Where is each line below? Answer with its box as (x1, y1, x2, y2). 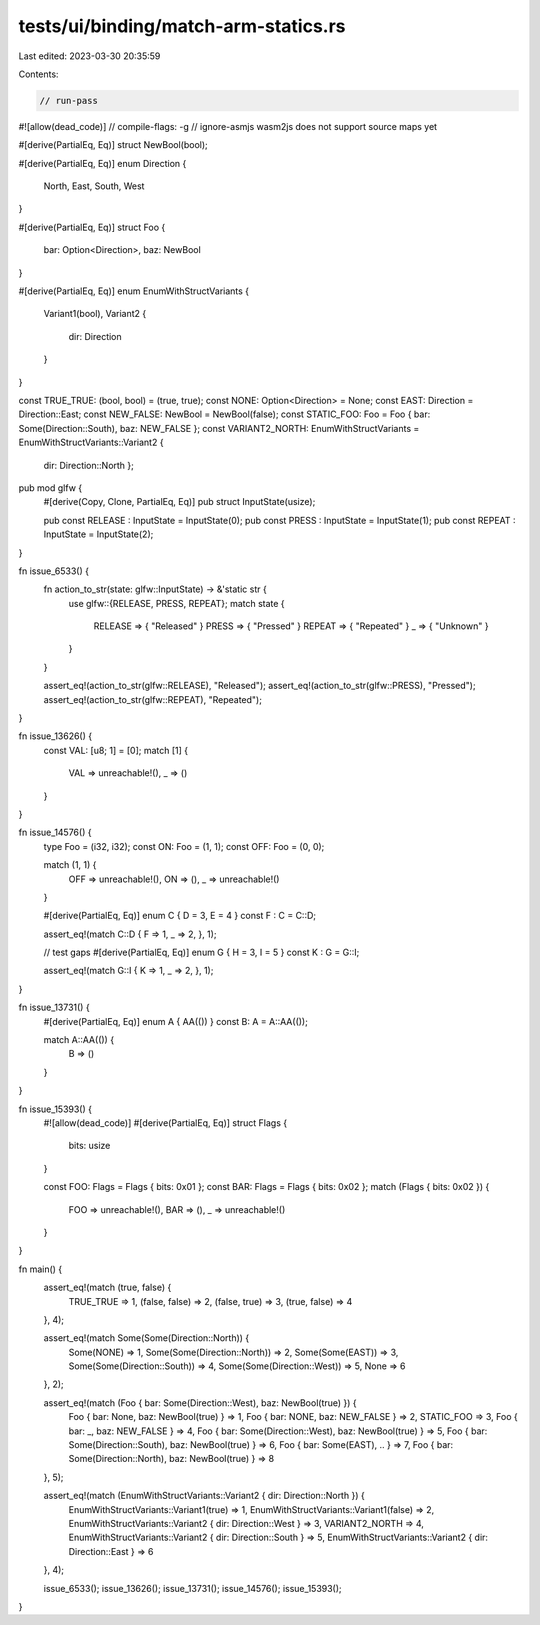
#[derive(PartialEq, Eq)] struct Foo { (18, 221, 166, 233)
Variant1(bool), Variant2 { (43, 308, 147, 320)
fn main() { (18, 1263, 63, 1275)
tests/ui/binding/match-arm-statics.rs (18, 15, 346, 37)
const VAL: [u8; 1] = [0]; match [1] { (43, 744, 189, 756)
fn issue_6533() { (18, 565, 90, 577)
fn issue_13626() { (18, 730, 93, 742)
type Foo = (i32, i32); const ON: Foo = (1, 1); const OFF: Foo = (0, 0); (43, 840, 325, 852)
